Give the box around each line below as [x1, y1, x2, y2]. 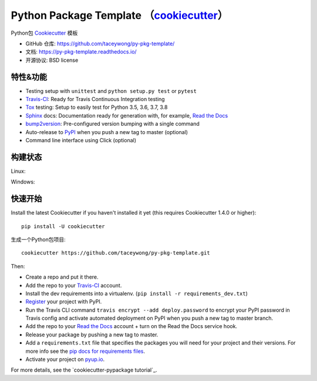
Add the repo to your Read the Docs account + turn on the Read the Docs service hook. [25, 323, 238, 330]
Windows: [11, 178, 35, 185]
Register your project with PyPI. [25, 298, 102, 305]
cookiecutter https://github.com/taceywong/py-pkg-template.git [21, 250, 211, 256]
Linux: [11, 168, 26, 175]
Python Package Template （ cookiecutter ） [11, 9, 228, 22]
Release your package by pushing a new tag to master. [25, 331, 158, 338]
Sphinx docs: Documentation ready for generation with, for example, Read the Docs [25, 112, 228, 119]
